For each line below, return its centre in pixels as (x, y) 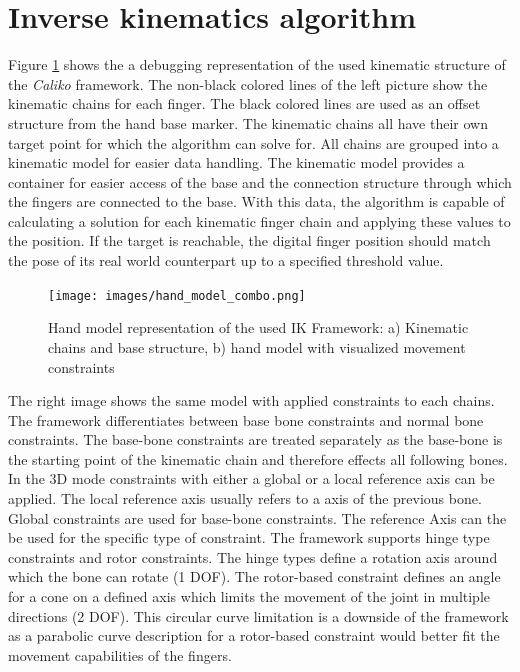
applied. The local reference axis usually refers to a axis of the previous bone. (245, 498)
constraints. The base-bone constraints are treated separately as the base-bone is (255, 439)
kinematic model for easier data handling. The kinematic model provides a (236, 162)
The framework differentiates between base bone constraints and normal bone (246, 419)
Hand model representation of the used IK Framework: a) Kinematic (258, 327)
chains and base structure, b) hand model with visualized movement (257, 346)
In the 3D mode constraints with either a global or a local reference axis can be (251, 478)
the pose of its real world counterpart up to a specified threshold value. (226, 260)
